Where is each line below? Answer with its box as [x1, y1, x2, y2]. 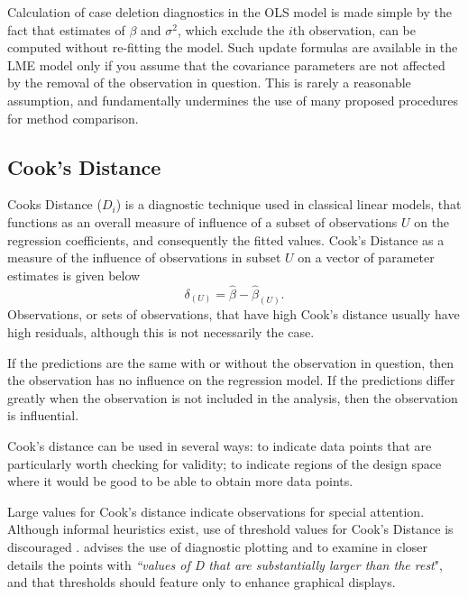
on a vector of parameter [298, 248, 435, 267]
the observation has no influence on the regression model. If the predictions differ [7, 371, 455, 390]
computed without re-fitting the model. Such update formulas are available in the [7, 38, 458, 57]
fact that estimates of [7, 20, 125, 39]
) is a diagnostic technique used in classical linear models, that [115, 195, 462, 214]
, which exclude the [178, 20, 285, 39]
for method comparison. [7, 108, 139, 127]
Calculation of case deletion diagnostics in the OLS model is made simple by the [7, 3, 452, 21]
